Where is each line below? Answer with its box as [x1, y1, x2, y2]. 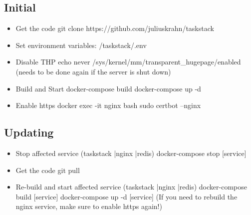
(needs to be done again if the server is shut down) [15, 66, 171, 76]
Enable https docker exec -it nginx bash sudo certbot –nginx [15, 100, 201, 110]
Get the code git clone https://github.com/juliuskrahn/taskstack [15, 23, 214, 33]
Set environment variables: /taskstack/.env [15, 39, 147, 50]
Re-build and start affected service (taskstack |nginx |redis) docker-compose [15, 181, 247, 192]
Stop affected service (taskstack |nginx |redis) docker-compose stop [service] [15, 147, 247, 158]
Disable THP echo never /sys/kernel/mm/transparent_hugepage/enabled [15, 56, 241, 67]
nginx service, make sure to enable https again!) [15, 201, 162, 211]
